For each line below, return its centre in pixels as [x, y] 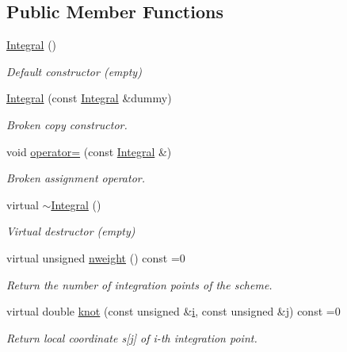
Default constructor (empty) [74, 71]
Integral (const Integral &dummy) [89, 98]
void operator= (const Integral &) [89, 151]
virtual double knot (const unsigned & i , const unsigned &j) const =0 [173, 311]
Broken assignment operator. [76, 178]
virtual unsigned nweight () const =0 [96, 257]
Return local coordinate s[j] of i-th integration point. [132, 337]
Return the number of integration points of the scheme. [139, 284]
